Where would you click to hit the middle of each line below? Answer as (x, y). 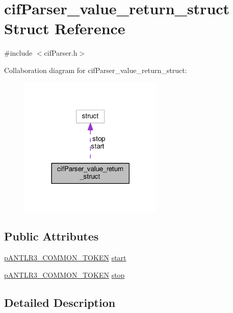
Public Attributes (51, 236)
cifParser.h (61, 53)
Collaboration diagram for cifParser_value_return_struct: (96, 70)
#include (18, 53)
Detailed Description (60, 302)
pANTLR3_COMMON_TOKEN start (65, 258)
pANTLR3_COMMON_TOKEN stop (64, 274)
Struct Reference (65, 28)
